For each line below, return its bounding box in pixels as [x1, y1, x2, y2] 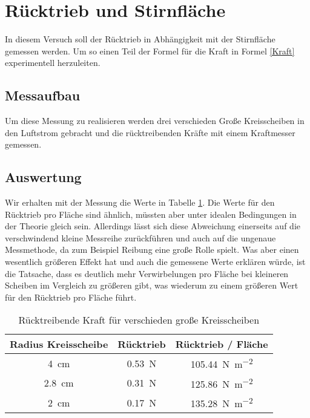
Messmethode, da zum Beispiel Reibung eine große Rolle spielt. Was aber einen [5, 243, 299, 256]
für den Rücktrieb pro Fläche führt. [5, 290, 137, 303]
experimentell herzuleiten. [5, 56, 101, 69]
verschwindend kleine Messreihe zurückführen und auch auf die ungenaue [5, 231, 276, 244]
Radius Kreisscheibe [10, 337, 108, 351]
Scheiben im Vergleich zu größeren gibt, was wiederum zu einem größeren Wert [5, 279, 298, 292]
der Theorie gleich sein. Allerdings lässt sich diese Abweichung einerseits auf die [5, 220, 300, 232]
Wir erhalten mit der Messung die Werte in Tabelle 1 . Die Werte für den [5, 196, 275, 209]
